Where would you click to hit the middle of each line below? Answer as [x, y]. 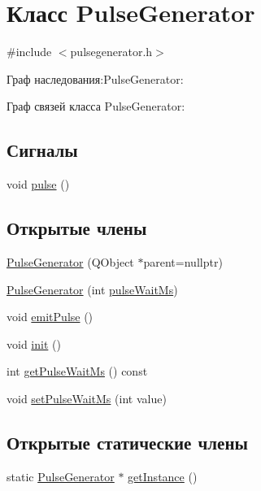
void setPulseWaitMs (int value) [87, 398]
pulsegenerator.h [111, 52]
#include [29, 52]
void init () [34, 343]
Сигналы [42, 150]
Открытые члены [77, 228]
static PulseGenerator [61, 476]
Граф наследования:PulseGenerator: [95, 78]
